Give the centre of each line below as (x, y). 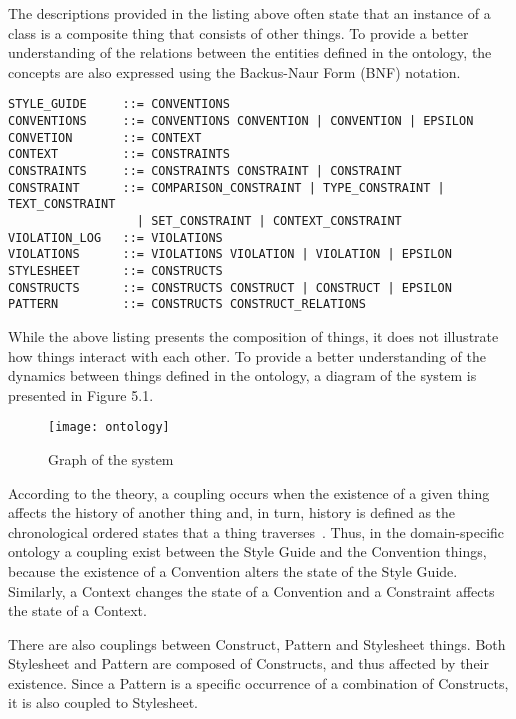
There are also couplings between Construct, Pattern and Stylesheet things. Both (257, 643)
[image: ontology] (109, 427)
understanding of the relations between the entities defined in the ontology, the (250, 52)
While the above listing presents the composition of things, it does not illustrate (253, 335)
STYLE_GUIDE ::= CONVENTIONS (119, 104)
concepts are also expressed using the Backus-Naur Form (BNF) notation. (234, 71)
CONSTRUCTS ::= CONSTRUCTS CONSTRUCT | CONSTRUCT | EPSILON (230, 287)
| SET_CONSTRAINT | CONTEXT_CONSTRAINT (269, 220)
